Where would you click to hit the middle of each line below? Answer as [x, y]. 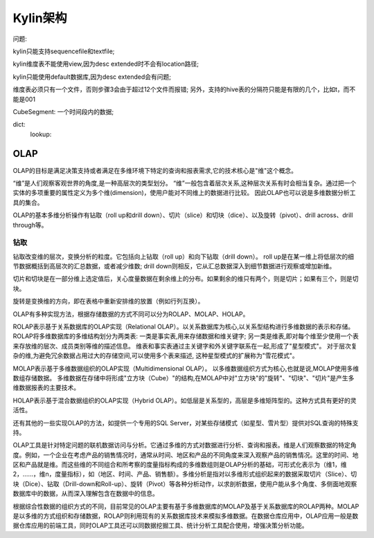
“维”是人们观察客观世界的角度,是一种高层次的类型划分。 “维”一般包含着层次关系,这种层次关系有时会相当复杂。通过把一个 [185, 183]
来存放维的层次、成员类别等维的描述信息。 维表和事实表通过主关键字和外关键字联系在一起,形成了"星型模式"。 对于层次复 [185, 346]
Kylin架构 [40, 18]
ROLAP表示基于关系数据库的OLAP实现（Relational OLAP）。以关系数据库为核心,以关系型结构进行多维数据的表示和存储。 [184, 327]
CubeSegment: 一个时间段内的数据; [63, 111]
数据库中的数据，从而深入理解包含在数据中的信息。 [86, 494]
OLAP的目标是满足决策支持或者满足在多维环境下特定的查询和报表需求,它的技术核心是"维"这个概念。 [155, 170]
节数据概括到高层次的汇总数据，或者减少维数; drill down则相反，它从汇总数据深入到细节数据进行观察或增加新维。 [174, 266]
